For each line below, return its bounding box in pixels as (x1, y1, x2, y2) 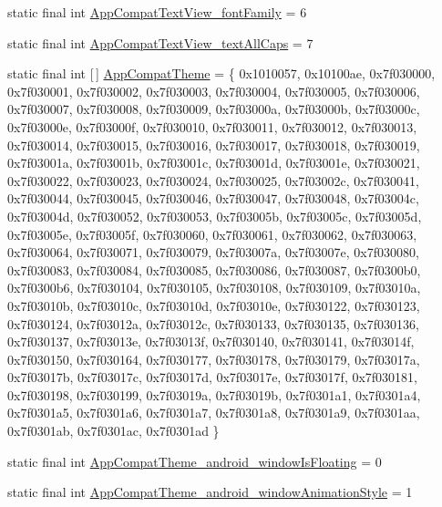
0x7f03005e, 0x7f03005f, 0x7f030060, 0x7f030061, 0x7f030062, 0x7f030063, (7, 224, 417, 243)
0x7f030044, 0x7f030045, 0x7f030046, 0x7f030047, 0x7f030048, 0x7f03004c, (7, 189, 419, 208)
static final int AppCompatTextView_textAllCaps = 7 (7, 33, 314, 52)
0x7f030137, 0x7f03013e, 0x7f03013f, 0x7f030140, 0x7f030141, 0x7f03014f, (7, 332, 415, 351)
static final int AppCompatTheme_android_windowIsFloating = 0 (7, 451, 382, 471)
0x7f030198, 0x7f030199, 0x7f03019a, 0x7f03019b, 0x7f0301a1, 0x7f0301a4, (7, 385, 421, 404)
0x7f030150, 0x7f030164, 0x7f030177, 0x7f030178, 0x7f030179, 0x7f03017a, (7, 349, 420, 368)
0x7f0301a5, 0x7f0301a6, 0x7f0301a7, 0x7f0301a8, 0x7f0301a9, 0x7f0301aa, (7, 403, 420, 422)
